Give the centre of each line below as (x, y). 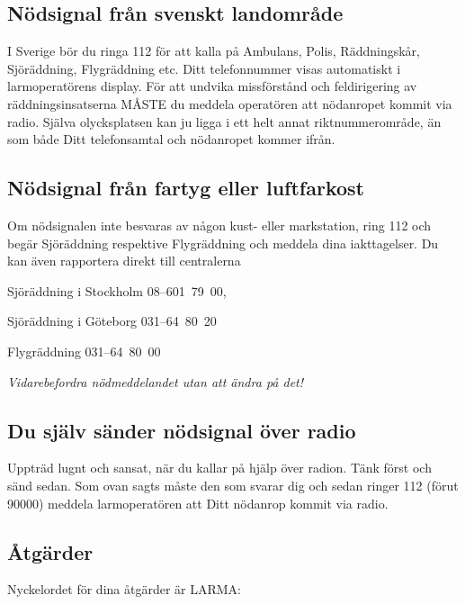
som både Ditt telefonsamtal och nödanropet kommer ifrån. (171, 139)
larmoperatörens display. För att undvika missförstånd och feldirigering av (212, 86)
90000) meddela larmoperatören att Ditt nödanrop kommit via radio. (198, 503)
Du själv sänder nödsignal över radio (182, 430)
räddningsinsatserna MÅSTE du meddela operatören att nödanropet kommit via (230, 103)
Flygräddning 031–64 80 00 (84, 351)
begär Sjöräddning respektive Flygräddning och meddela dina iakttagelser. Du (223, 243)
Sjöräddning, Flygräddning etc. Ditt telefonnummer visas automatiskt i (204, 68)
